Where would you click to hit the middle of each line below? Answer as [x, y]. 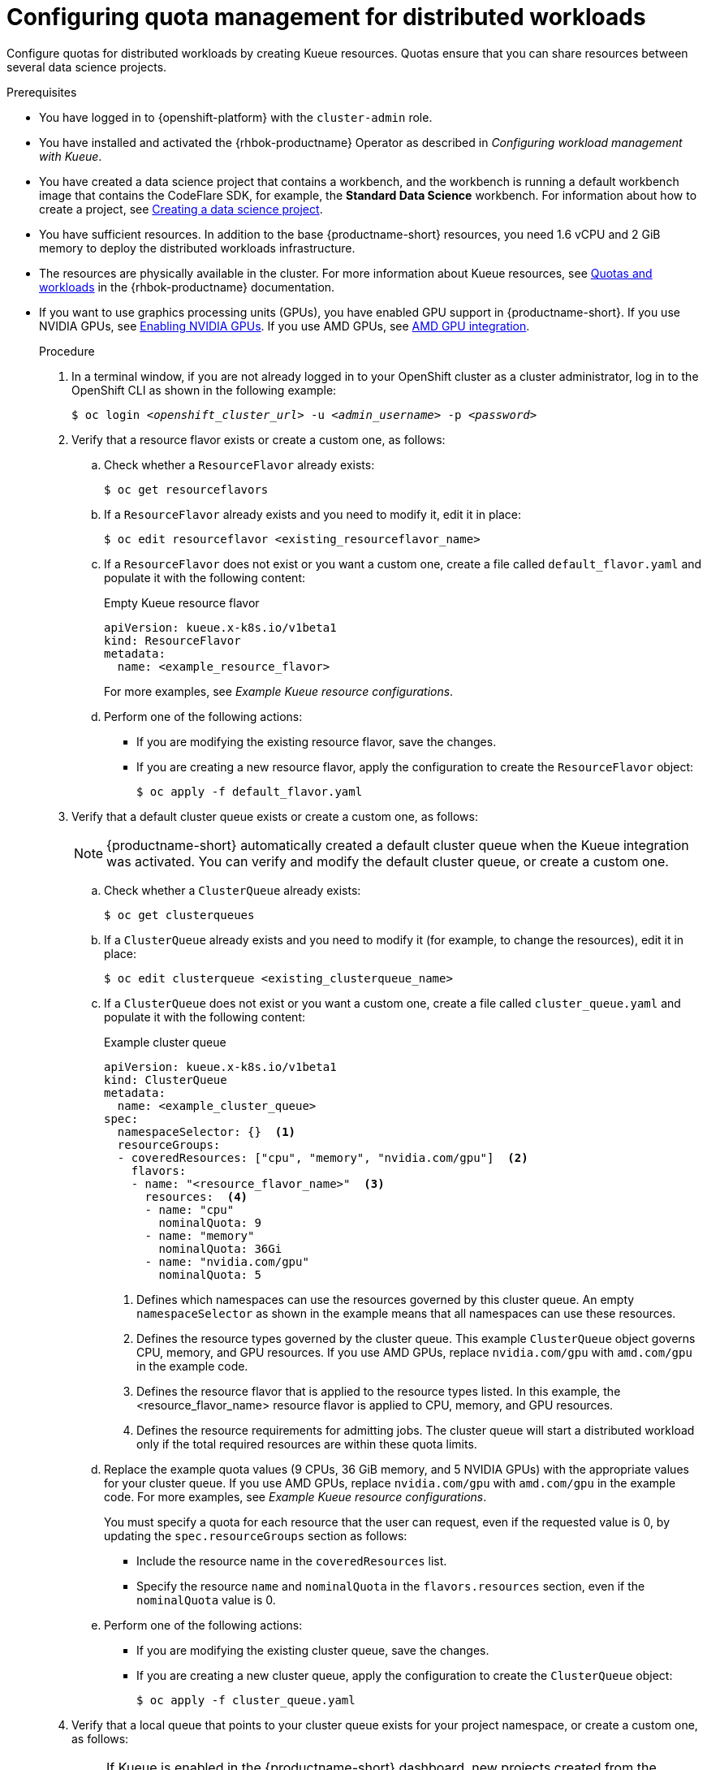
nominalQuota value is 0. [206, 1599]
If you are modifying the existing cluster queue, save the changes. [313, 1650]
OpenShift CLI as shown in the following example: [204, 390]
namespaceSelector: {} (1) [207, 1131]
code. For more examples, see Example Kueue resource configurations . [295, 1496]
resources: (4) [196, 1196]
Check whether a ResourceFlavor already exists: [239, 464]
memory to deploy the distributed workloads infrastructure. [197, 248]
